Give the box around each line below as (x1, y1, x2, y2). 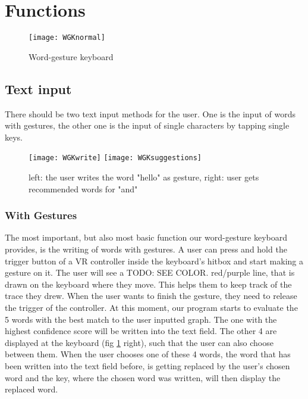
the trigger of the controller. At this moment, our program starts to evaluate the (5, 301, 298, 313)
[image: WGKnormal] (29, 33, 105, 42)
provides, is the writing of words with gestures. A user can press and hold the (5, 243, 287, 255)
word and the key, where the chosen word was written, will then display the (5, 371, 281, 384)
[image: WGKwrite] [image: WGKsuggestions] (29, 154, 202, 163)
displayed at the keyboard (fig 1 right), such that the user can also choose (5, 336, 274, 348)
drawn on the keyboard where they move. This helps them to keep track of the (5, 278, 292, 290)
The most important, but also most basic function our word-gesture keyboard (5, 231, 288, 244)
